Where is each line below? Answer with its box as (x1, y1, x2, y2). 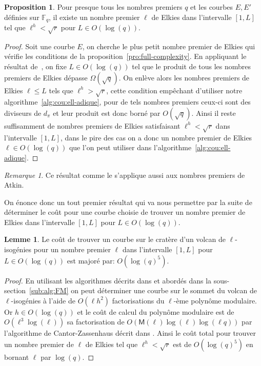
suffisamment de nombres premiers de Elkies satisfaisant (4, 120, 180, 131)
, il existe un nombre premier (49, 11, 140, 22)
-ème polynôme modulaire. (173, 295, 257, 306)
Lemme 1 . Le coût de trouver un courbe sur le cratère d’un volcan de (4, 234, 226, 245)
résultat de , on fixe (4, 61, 67, 71)
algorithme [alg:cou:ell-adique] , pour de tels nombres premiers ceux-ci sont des (4, 96, 251, 107)
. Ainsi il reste (191, 107, 236, 118)
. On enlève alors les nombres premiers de (118, 72, 250, 83)
